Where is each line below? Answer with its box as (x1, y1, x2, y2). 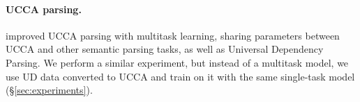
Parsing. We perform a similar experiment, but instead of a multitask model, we (6, 55, 349, 69)
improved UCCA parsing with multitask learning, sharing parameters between (6, 28, 340, 42)
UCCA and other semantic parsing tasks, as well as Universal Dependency (6, 42, 324, 56)
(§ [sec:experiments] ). (6, 83, 93, 97)
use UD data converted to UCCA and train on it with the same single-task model (6, 69, 355, 83)
